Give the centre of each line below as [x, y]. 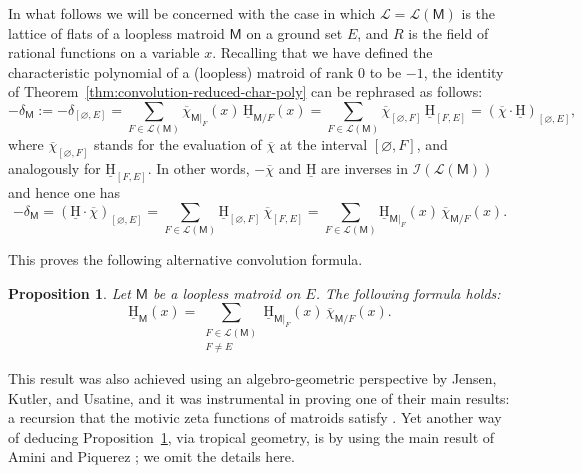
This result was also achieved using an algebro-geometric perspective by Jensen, [252, 378]
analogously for [54, 168]
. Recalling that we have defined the [322, 52]
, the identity [463, 71]
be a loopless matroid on [227, 292]
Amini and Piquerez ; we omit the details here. [151, 456]
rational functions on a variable [104, 52]
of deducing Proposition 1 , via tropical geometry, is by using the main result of [251, 436]
